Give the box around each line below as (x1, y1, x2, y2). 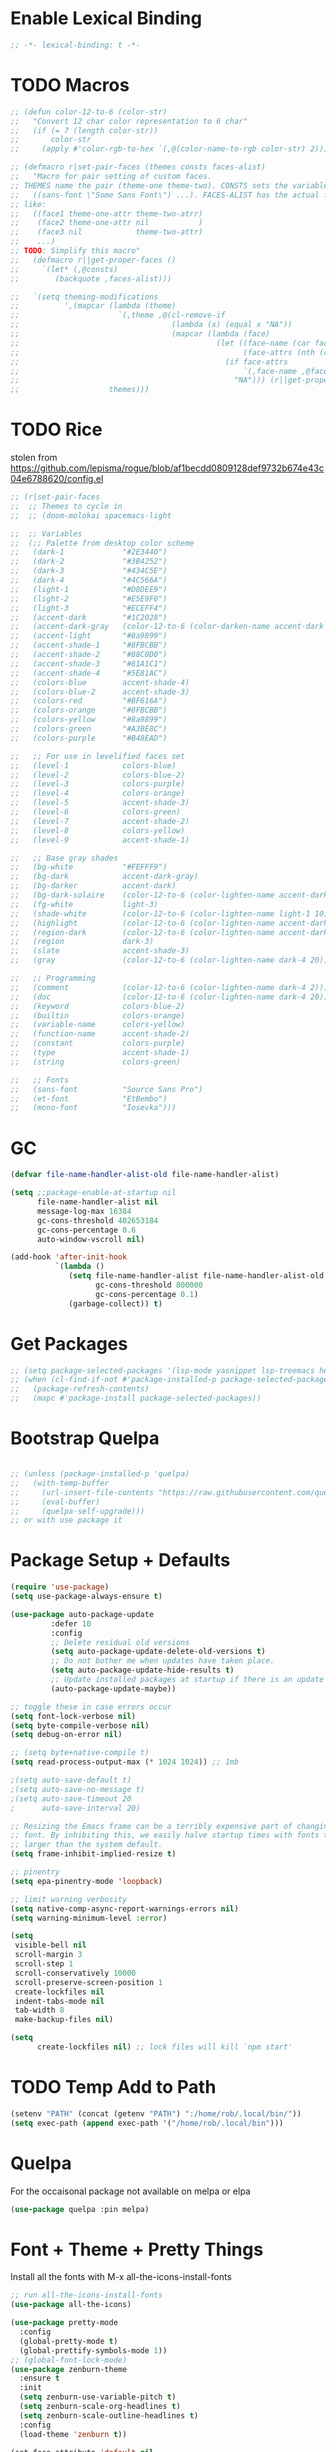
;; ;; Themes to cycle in (10, 501, 123, 511)
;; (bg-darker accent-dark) (10, 881, 177, 891)
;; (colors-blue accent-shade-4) (10, 677, 190, 687)
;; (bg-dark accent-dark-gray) (10, 872, 199, 882)
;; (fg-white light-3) (10, 899, 159, 909)
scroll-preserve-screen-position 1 (14, 1977, 163, 1987)
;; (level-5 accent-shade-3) (10, 798, 190, 808)
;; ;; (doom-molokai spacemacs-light (10, 510, 172, 521)
